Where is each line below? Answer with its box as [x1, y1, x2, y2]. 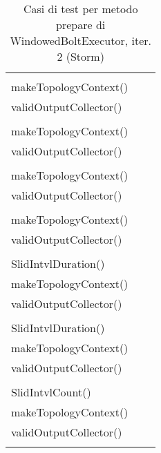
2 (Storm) [57, 48, 104, 64]
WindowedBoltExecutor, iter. [10, 32, 151, 48]
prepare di [56, 17, 106, 32]
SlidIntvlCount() [11, 384, 91, 400]
